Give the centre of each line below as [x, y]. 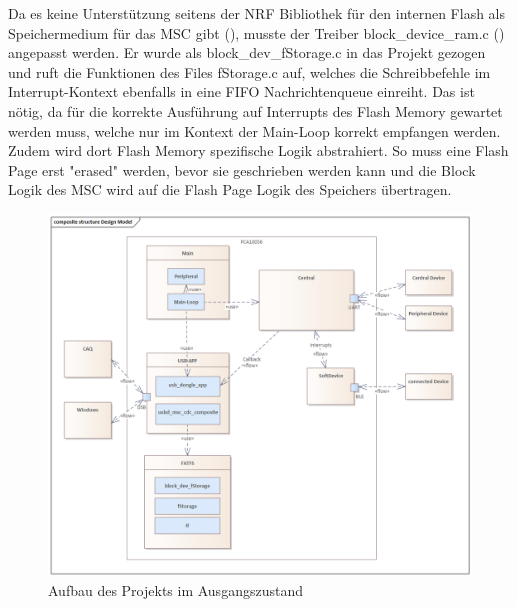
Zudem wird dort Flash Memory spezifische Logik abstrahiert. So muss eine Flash [258, 150]
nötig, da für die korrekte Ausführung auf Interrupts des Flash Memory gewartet [255, 110]
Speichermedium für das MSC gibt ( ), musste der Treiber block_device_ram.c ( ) [256, 32]
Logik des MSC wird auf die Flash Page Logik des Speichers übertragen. [230, 189]
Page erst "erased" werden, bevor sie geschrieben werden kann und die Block [242, 169]
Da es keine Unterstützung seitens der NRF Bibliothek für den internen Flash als [257, 13]
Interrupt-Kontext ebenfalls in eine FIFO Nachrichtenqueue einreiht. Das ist [241, 91]
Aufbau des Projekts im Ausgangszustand [175, 590]
